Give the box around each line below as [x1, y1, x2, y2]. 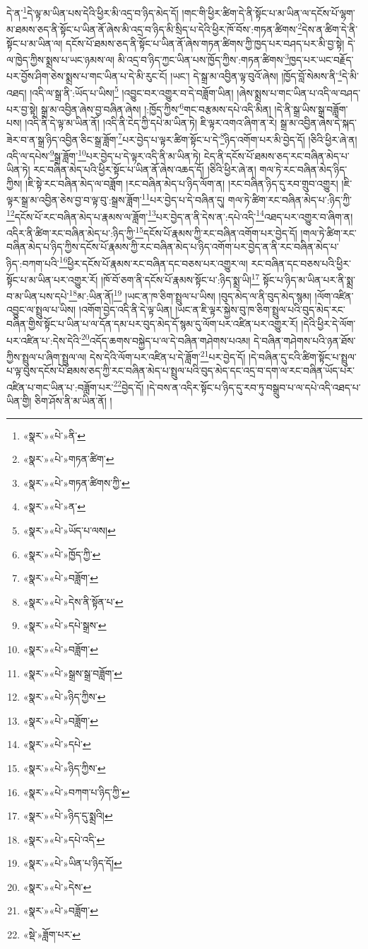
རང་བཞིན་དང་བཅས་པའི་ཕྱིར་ [251, 255, 351, 270]
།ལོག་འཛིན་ [314, 288, 354, 303]
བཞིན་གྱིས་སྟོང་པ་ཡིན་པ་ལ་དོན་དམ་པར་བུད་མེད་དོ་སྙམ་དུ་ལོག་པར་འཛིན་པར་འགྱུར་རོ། [6, 316, 298, 331]
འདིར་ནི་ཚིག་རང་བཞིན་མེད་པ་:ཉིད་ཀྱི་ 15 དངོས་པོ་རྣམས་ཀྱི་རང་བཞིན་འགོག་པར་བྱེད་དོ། [6, 223, 297, 240]
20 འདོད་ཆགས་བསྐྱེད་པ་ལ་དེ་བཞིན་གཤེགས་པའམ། [81, 330, 251, 347]
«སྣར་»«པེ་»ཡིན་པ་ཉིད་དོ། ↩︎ [23, 856, 122, 870]
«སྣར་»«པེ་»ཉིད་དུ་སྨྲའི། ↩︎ [23, 808, 113, 823]
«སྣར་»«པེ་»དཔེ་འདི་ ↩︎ [23, 832, 105, 846]
